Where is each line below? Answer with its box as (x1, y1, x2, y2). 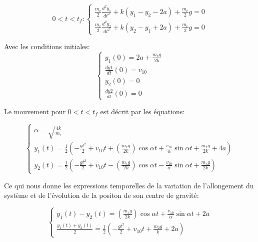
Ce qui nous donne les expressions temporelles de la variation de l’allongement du (4, 180, 254, 190)
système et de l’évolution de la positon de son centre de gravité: (4, 190, 199, 200)
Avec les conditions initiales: (4, 41, 90, 52)
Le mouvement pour (4, 106, 66, 117)
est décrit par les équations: (100, 106, 185, 117)
